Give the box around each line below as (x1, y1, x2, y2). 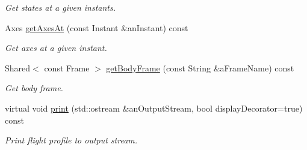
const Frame (44, 61, 90, 74)
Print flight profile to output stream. (5, 134, 138, 146)
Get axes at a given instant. (5, 41, 107, 54)
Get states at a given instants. (5, 1, 116, 13)
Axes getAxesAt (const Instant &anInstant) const (5, 21, 188, 34)
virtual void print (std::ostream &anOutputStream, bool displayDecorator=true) (5, 101, 303, 114)
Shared (5, 61, 31, 74)
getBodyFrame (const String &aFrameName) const (106, 61, 294, 74)
